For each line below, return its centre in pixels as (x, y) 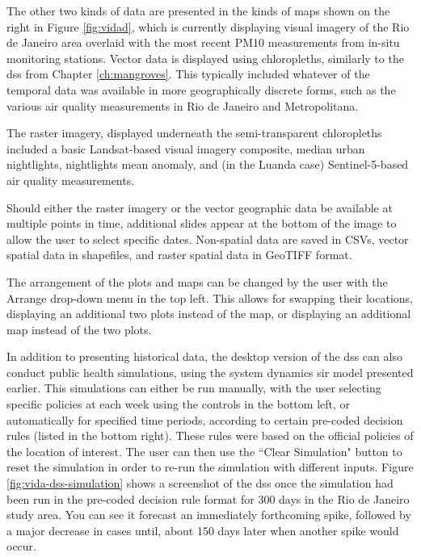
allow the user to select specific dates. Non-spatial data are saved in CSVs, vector (208, 239)
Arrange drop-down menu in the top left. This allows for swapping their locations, (210, 297)
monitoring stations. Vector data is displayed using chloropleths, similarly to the (205, 58)
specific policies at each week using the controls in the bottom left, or (179, 404)
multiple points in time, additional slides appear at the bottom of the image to (202, 223)
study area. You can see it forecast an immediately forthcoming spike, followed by (209, 515)
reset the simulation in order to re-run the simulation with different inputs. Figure (210, 467)
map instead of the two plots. (79, 329)
